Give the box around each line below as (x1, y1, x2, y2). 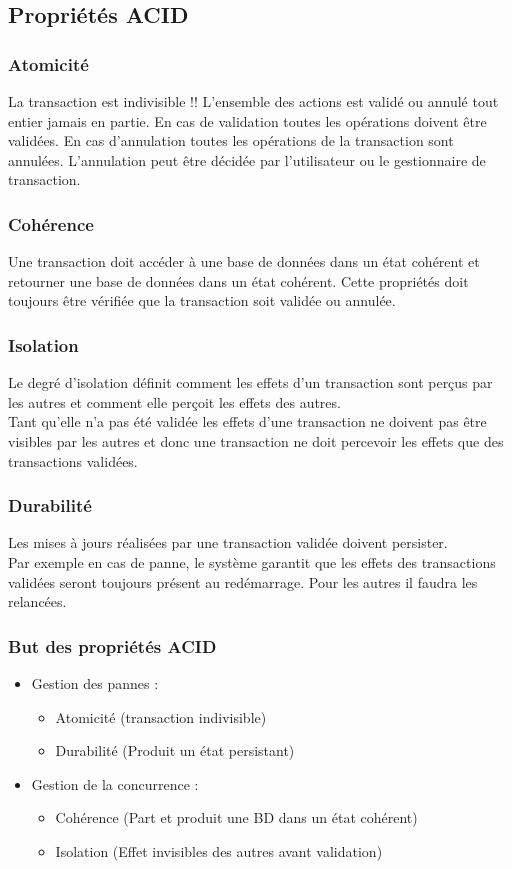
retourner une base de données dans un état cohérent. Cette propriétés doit (8, 270, 469, 291)
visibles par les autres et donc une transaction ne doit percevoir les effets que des (8, 430, 504, 451)
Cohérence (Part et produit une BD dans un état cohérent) (55, 807, 418, 828)
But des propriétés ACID (8, 633, 217, 658)
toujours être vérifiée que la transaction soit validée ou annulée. (8, 290, 396, 311)
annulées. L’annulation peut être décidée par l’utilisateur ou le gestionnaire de (8, 149, 486, 170)
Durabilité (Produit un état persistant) (55, 740, 295, 761)
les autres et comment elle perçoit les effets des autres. (8, 391, 341, 412)
